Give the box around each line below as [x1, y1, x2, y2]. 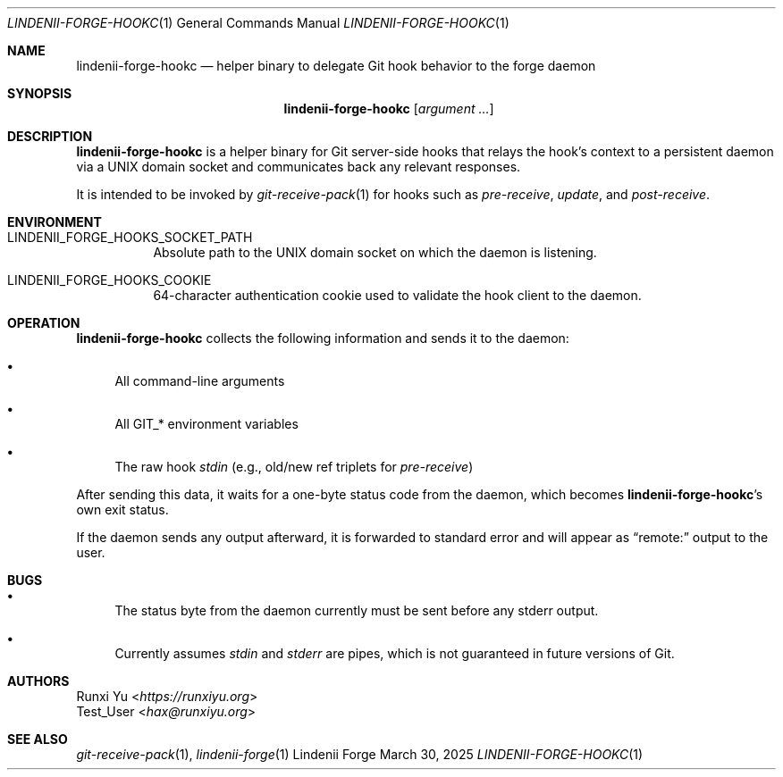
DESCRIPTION [7, 129, 93, 144]
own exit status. [76, 502, 169, 517]
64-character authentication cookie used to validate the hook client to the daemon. [153, 288, 642, 303]
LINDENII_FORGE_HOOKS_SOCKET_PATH [7, 230, 253, 245]
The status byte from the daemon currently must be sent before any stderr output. [114, 603, 599, 618]
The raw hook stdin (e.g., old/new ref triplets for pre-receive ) [114, 459, 474, 474]
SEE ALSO [7, 731, 68, 747]
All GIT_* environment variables [114, 416, 299, 431]
